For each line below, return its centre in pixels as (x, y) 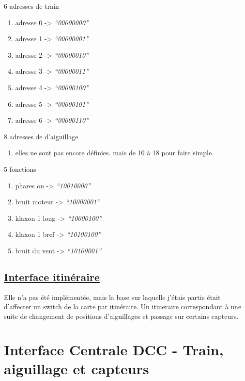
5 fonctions (20, 169)
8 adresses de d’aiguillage (41, 136)
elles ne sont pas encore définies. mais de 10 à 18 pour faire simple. (115, 153)
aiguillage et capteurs (77, 368)
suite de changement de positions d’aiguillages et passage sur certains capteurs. (121, 316)
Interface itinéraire (52, 276)
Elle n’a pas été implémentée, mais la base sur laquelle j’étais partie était (112, 297)
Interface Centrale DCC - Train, (114, 349)
